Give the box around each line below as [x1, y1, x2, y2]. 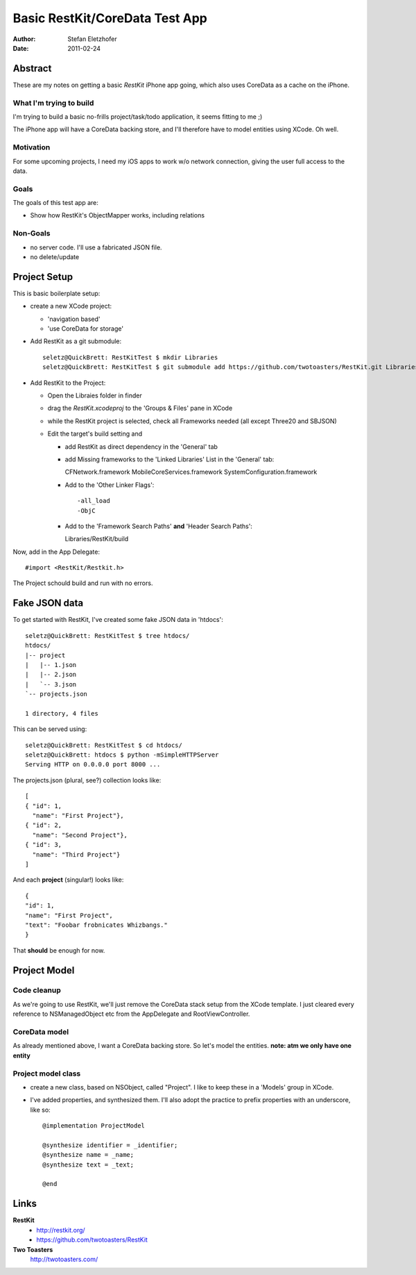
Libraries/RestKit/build [64, 535, 129, 543]
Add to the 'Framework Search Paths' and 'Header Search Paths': [64, 522, 253, 530]
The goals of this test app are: [12, 199, 98, 207]
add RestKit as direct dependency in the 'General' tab [64, 442, 218, 451]
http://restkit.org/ [36, 1226, 86, 1234]
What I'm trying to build [12, 98, 94, 108]
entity [12, 1051, 31, 1060]
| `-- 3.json [25, 680, 77, 688]
